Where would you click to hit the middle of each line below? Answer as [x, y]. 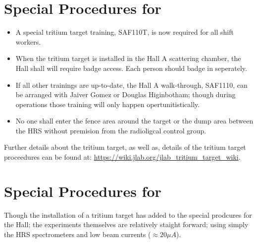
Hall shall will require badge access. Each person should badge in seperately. [131, 68]
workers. [28, 41]
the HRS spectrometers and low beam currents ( [77, 234]
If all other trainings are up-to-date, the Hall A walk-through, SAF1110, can [131, 85]
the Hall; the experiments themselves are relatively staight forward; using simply [126, 224]
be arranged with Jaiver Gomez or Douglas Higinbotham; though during [126, 94]
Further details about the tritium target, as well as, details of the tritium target [125, 147]
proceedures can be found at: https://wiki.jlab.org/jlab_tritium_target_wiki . [122, 157]
